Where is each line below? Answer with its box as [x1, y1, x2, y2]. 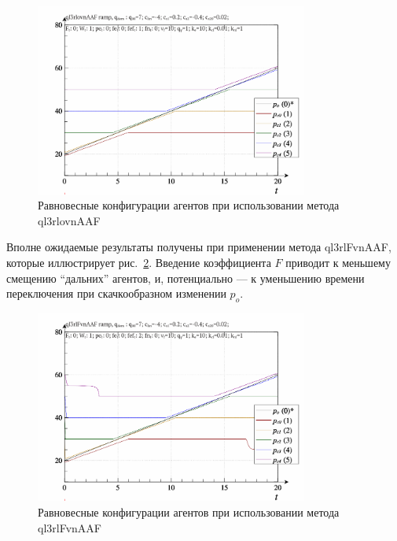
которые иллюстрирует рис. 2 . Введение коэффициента [6, 254, 271, 270]
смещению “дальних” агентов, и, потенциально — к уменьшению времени [6, 269, 365, 286]
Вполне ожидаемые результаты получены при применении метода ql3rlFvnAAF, [6, 239, 391, 255]
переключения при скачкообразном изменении [6, 285, 226, 302]
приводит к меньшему [285, 254, 391, 270]
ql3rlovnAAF [38, 212, 101, 228]
